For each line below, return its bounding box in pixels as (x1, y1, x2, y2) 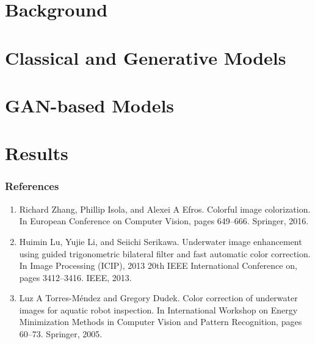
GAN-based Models (5, 92, 175, 117)
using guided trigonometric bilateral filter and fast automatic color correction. (19, 247, 311, 260)
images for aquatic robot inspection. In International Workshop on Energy (19, 303, 298, 316)
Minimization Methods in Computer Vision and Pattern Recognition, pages (19, 315, 302, 328)
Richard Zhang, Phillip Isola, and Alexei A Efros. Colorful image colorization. (19, 202, 311, 215)
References (5, 178, 59, 194)
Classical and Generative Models (5, 45, 286, 70)
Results (5, 141, 68, 166)
